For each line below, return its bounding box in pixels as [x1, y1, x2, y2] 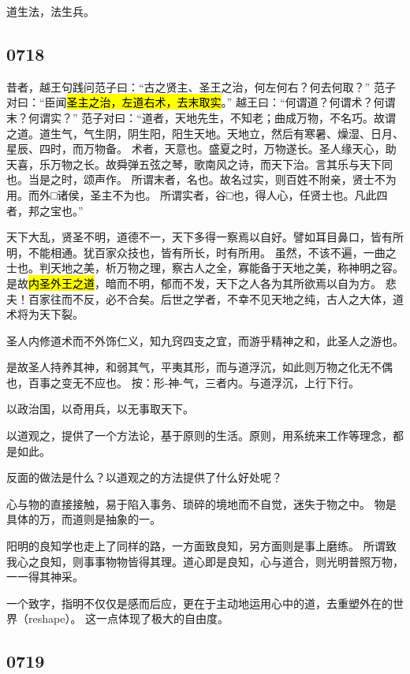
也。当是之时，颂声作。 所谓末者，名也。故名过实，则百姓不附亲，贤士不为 [6, 171, 397, 188]
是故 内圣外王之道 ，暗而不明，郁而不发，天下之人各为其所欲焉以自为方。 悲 [6, 274, 397, 291]
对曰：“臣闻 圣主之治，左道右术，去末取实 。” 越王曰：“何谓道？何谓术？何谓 [6, 94, 396, 110]
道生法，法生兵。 [6, 3, 95, 19]
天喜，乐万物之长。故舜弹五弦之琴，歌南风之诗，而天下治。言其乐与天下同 [6, 155, 393, 172]
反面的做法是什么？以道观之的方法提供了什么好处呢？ [6, 469, 282, 486]
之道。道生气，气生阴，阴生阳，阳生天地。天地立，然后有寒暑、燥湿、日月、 [6, 125, 404, 141]
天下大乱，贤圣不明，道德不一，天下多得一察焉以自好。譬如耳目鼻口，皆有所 [6, 229, 404, 245]
